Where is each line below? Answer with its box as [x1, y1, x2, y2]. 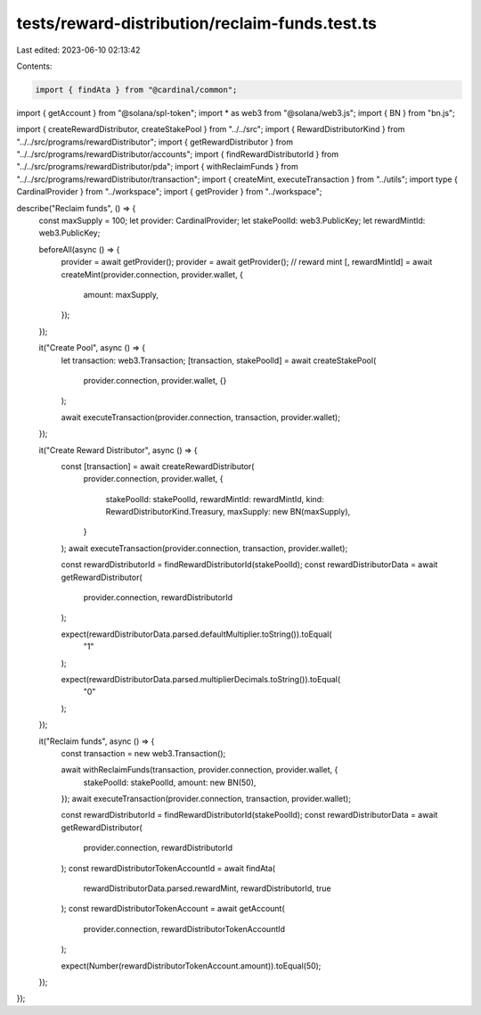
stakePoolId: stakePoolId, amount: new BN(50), [83, 777, 257, 788]
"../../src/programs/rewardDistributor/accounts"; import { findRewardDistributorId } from [16, 149, 339, 160]
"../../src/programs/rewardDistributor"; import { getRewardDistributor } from [16, 136, 294, 147]
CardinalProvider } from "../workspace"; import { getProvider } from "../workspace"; [16, 186, 322, 197]
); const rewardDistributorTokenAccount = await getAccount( [61, 904, 285, 914]
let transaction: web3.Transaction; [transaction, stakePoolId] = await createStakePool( [61, 355, 377, 366]
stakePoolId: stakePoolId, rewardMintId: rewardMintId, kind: [105, 493, 324, 504]
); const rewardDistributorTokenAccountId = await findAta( [61, 862, 276, 873]
